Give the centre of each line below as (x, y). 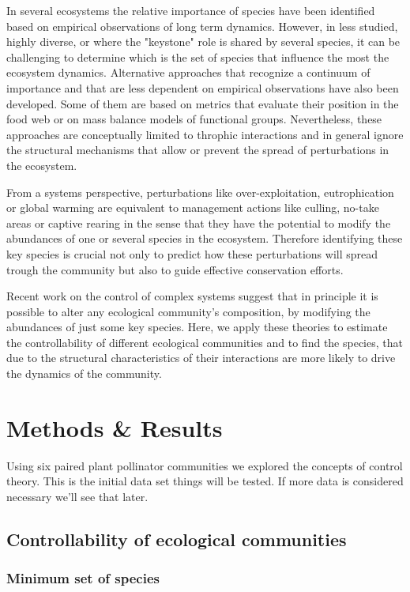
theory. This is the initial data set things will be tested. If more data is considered (205, 481)
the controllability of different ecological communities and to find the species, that (205, 342)
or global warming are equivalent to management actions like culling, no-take (193, 207)
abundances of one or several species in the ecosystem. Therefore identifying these (205, 238)
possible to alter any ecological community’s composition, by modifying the (188, 311)
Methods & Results (115, 427)
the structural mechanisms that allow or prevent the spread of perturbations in (198, 150)
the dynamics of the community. (84, 373)
